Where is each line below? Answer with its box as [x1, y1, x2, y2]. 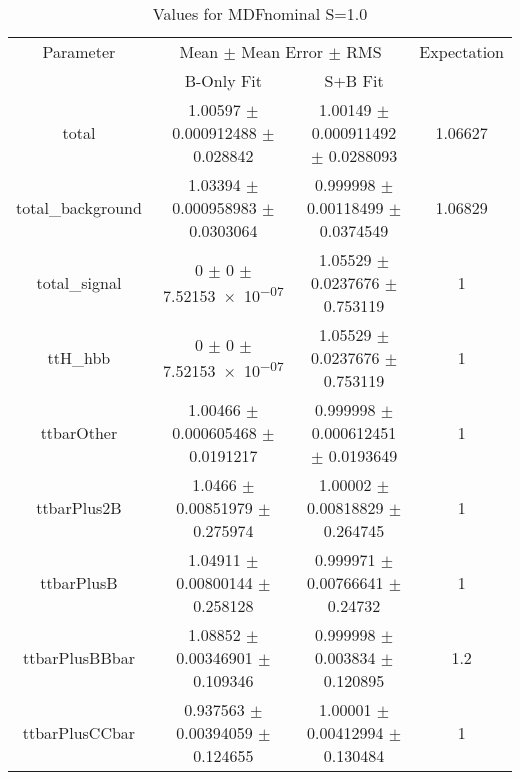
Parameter [42, 40, 116, 63]
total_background [16, 196, 142, 219]
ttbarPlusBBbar [22, 646, 135, 669]
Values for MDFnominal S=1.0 [152, 2, 368, 25]
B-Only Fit [184, 69, 263, 92]
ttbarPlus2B [36, 496, 122, 519]
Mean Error [241, 40, 324, 63]
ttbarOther [40, 421, 118, 444]
